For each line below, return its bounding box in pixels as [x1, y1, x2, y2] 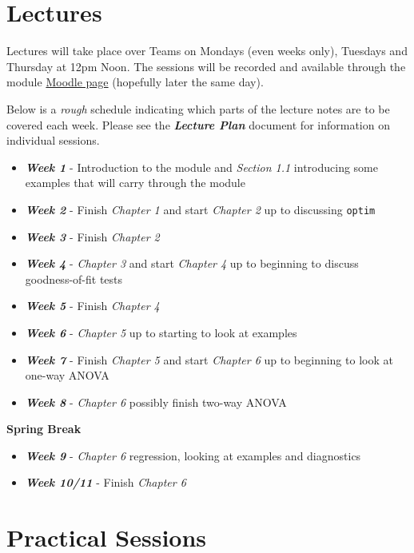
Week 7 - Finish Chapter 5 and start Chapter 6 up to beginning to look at [25, 351, 393, 368]
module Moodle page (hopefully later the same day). [6, 74, 264, 90]
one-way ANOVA [25, 367, 109, 384]
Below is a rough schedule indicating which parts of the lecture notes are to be [6, 100, 390, 117]
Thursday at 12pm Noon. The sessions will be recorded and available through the [6, 58, 406, 74]
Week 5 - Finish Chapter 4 [25, 297, 160, 314]
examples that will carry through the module [25, 174, 245, 191]
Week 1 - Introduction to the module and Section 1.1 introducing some [25, 158, 378, 175]
